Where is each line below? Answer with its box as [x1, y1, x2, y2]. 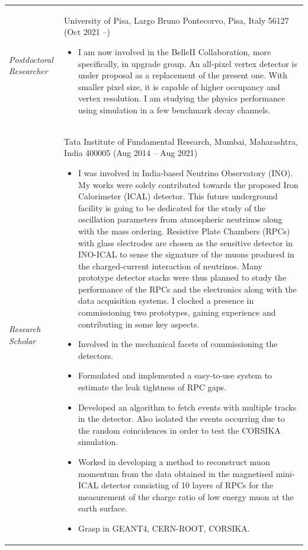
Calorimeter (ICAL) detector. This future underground [78, 190, 278, 202]
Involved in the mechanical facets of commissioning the [78, 338, 278, 350]
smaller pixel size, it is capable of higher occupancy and [78, 80, 280, 93]
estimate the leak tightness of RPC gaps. [78, 381, 226, 393]
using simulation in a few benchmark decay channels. [78, 103, 271, 116]
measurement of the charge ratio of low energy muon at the [78, 490, 294, 503]
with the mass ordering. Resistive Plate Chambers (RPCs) [78, 224, 290, 237]
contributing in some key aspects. [78, 317, 200, 330]
